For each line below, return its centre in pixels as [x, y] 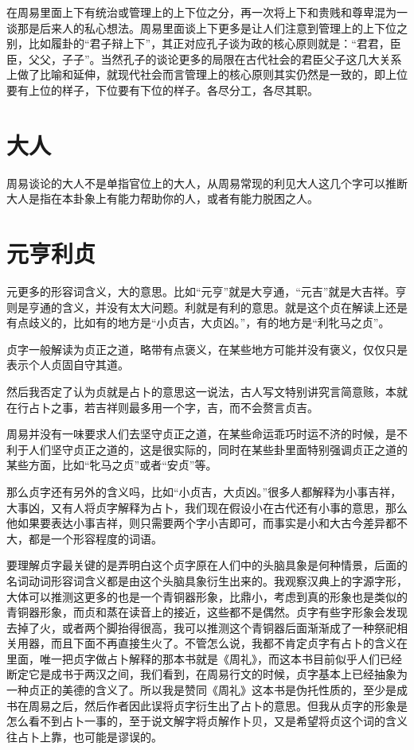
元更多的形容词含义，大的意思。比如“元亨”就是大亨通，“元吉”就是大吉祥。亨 [207, 291]
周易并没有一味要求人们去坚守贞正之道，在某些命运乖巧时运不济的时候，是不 [207, 434]
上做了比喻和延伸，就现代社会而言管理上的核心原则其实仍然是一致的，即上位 [207, 74]
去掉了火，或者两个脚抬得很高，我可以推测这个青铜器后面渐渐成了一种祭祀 [201, 627]
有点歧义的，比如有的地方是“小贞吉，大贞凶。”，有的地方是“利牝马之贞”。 [198, 323]
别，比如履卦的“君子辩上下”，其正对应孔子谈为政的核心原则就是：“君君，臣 [204, 43]
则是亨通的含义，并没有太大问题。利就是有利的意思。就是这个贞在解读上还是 [207, 307]
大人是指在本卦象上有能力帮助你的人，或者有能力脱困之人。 [162, 198]
